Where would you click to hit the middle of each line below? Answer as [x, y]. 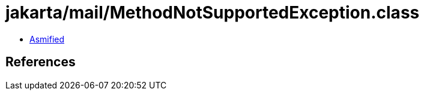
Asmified [47, 39]
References [41, 62]
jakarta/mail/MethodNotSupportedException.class [213, 13]
